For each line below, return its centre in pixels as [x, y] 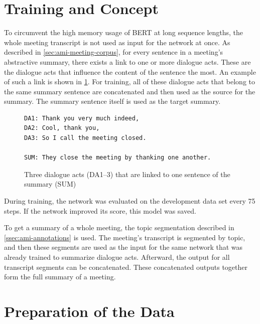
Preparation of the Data [89, 311]
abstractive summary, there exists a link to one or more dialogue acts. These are [127, 61]
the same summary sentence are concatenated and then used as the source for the [130, 91]
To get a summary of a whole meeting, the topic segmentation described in [119, 227]
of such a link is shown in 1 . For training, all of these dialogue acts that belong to [130, 82]
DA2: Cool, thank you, [62, 128]
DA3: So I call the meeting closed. [85, 138]
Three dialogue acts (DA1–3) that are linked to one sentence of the [127, 174]
